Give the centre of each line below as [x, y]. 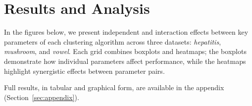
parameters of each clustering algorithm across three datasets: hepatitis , [113, 41]
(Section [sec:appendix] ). [42, 97]
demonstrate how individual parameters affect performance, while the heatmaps [125, 61]
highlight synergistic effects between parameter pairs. [84, 71]
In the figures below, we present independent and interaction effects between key [126, 32]
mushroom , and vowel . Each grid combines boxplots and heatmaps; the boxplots [125, 51]
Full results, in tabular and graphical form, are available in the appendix [114, 87]
